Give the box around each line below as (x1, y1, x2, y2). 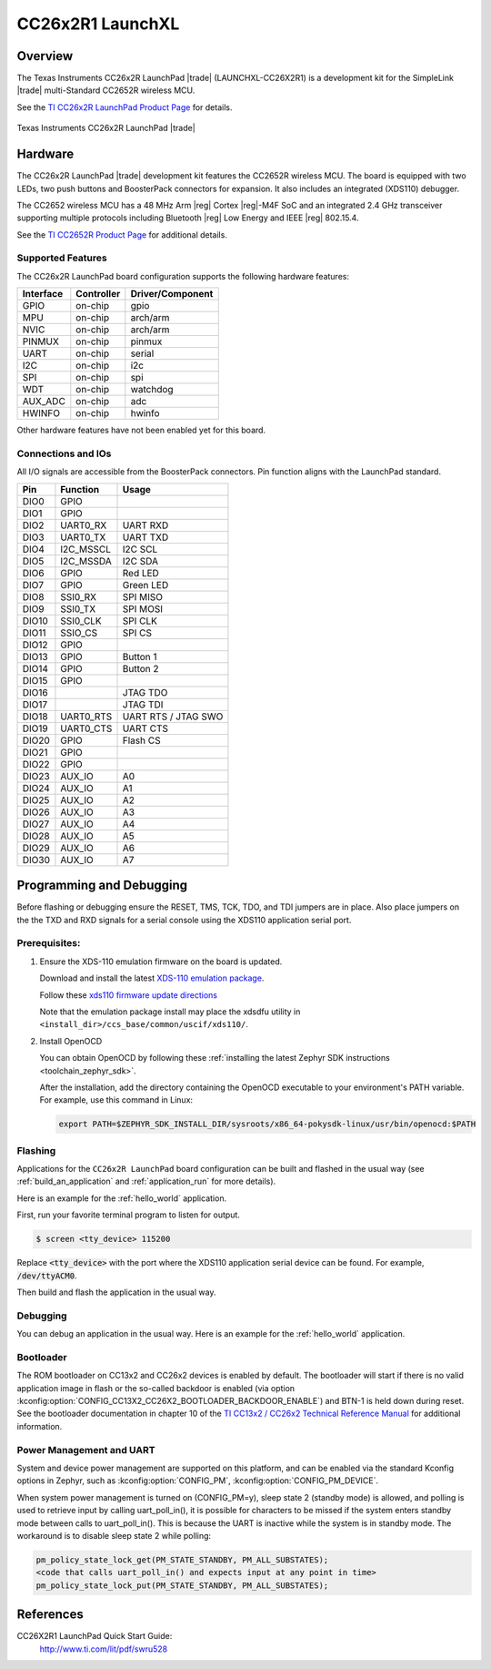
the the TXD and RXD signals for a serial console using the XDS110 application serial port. (16, 914, 352, 925)
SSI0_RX (60, 590, 97, 603)
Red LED (122, 566, 159, 579)
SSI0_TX (60, 602, 96, 615)
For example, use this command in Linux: (39, 1094, 194, 1105)
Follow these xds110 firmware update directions (39, 989, 218, 1001)
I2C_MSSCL (60, 543, 111, 555)
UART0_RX (60, 519, 107, 532)
